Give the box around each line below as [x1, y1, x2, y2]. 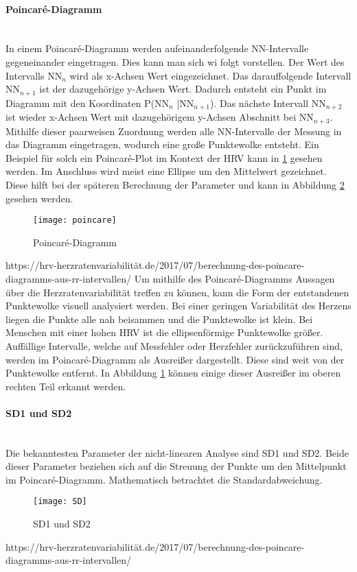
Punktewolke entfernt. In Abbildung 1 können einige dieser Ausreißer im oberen [5, 366, 341, 380]
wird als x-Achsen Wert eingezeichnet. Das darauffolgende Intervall [69, 68, 352, 82]
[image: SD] [33, 497, 87, 507]
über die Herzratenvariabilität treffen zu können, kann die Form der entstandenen [5, 285, 349, 299]
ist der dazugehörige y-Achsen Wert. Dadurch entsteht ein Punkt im [39, 82, 327, 96]
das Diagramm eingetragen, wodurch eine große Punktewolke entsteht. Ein [5, 137, 319, 152]
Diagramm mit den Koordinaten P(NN [5, 95, 170, 110]
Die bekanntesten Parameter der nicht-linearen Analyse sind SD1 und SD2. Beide [5, 445, 349, 460]
